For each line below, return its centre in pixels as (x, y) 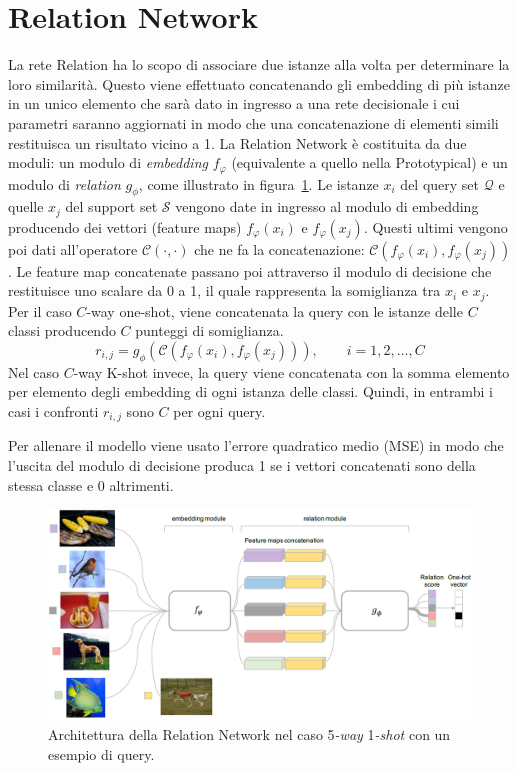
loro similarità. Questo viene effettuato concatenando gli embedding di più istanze (259, 83)
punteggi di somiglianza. (209, 330)
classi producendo (62, 330)
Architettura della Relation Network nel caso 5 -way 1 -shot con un (249, 734)
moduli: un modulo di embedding (108, 162)
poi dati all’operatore (73, 248)
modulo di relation (64, 183)
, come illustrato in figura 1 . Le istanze (258, 183)
